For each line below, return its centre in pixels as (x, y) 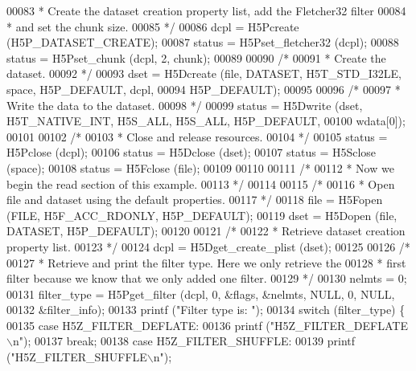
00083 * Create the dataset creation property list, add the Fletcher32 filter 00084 (206, 10)
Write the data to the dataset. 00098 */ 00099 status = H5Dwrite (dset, (185, 105)
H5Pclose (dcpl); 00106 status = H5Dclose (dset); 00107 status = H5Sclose (192, 152)
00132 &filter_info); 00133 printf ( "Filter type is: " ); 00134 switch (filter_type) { (206, 310)
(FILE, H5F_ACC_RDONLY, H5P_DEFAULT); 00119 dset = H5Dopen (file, (202, 215)
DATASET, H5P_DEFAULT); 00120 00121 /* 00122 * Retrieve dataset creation (206, 231)
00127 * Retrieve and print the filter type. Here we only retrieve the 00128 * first (206, 262)
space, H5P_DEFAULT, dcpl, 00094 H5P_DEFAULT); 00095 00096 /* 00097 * (204, 89)
